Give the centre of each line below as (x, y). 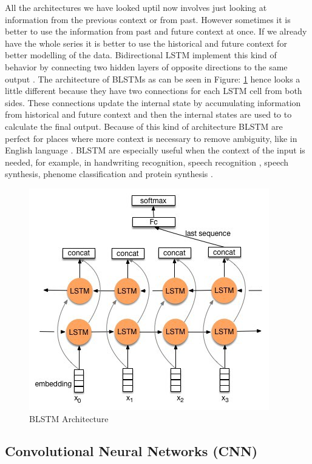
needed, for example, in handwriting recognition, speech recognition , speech (147, 162)
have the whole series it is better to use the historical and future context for (146, 43)
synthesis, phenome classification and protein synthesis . (109, 174)
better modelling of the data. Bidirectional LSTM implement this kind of (141, 55)
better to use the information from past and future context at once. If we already (156, 31)
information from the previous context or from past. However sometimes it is (148, 19)
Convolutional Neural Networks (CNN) (131, 451)
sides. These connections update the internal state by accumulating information (153, 102)
